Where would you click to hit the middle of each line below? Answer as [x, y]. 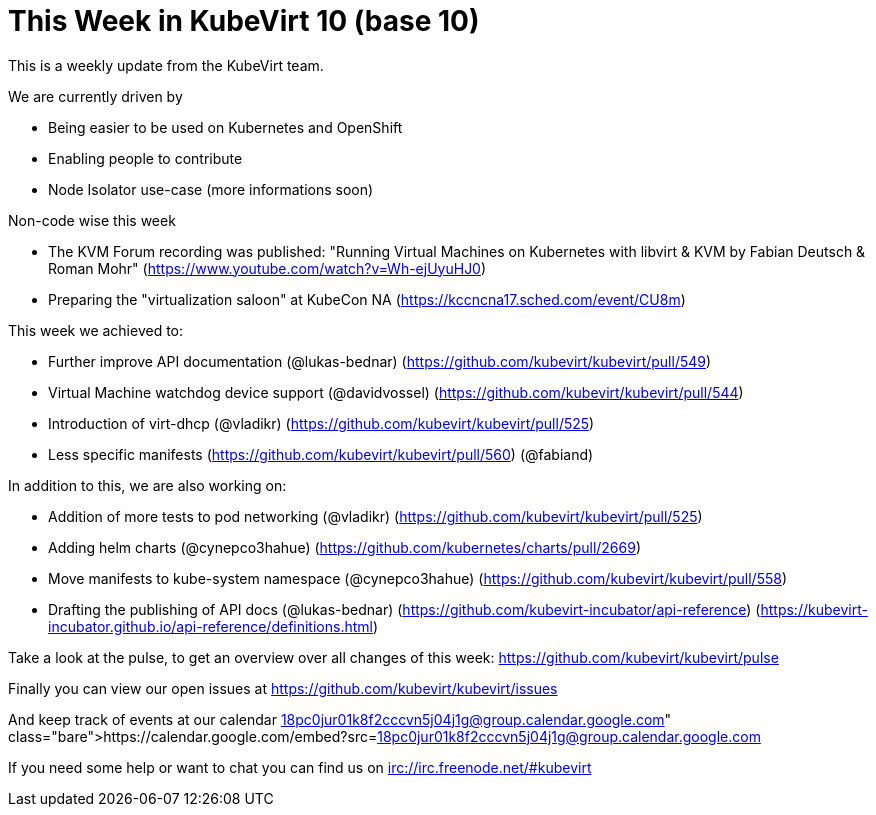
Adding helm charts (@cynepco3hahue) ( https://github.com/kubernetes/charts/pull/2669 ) [345, 547]
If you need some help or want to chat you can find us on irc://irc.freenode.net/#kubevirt [300, 767]
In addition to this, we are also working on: [147, 485]
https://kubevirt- [814, 609]
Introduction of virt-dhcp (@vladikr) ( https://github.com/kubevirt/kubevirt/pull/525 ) [321, 423]
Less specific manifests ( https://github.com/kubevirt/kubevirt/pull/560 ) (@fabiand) [321, 454]
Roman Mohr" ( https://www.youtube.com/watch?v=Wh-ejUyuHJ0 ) [267, 268]
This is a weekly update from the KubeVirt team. [166, 65]
